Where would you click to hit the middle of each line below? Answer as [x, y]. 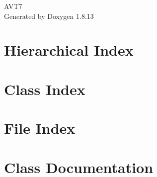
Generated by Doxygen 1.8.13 [49, 16]
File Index [40, 128]
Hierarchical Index [69, 50]
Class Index [45, 89]
